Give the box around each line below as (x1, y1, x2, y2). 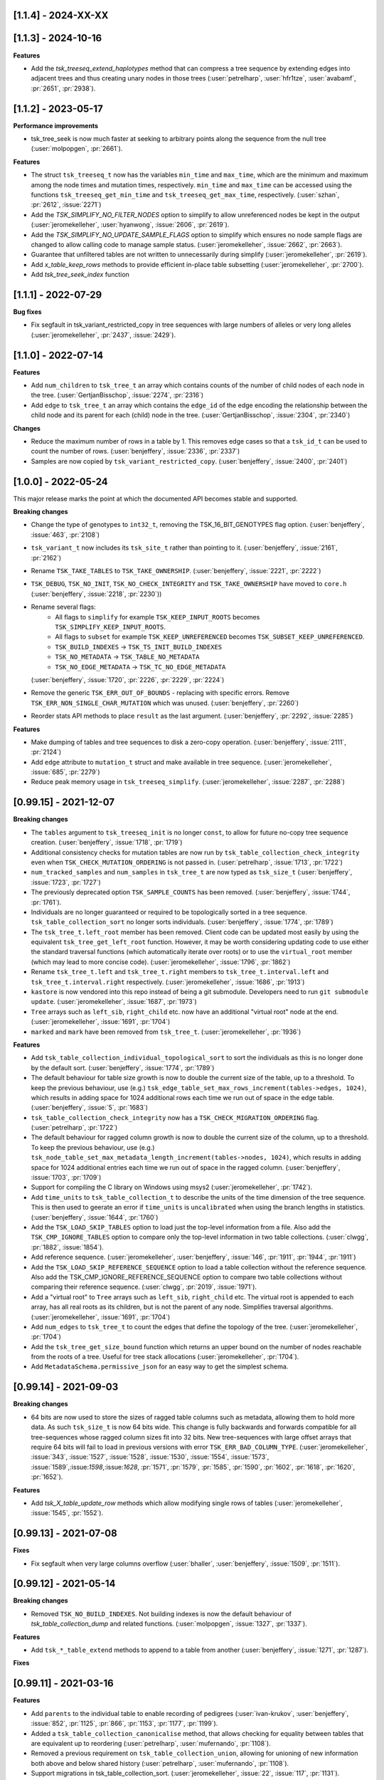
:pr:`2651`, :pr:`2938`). (31, 84, 96, 93)
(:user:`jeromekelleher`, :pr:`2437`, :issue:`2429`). (31, 330, 176, 339)
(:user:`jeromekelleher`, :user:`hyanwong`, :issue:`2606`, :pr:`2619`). (31, 221, 230, 229)
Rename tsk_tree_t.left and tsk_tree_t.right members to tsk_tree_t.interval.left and (31, 968, 329, 976)
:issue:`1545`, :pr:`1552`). (31, 1509, 103, 1517)
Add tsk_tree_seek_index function (31, 271, 129, 279)
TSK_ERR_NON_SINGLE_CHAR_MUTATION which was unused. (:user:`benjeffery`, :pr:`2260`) (31, 698, 299, 707)
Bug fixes (13, 307, 42, 316)
